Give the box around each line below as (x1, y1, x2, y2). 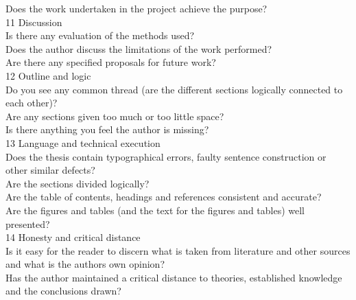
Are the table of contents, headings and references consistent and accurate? (5, 189, 322, 204)
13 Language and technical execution (5, 135, 161, 150)
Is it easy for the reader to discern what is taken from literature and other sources (5, 243, 351, 257)
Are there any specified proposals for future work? (5, 55, 216, 69)
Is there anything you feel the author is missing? (5, 122, 209, 137)
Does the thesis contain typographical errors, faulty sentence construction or (5, 149, 327, 163)
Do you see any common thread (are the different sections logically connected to (5, 82, 343, 96)
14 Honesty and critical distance (5, 230, 141, 244)
